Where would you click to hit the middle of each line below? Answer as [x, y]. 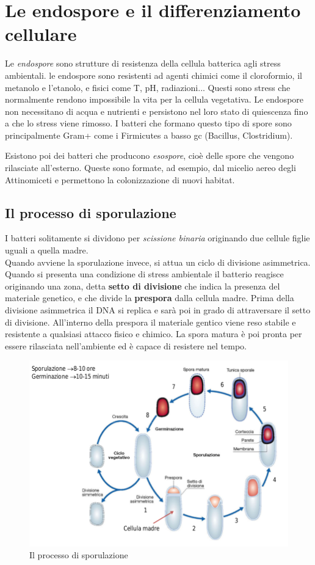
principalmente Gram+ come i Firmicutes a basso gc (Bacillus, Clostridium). [149, 135]
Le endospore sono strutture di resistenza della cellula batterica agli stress [143, 63]
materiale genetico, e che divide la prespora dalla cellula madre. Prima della [150, 298]
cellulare [41, 34]
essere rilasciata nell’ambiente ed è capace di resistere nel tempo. [126, 345]
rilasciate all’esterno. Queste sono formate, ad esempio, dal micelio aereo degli [150, 168]
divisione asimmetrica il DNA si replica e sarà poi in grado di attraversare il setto [158, 310]
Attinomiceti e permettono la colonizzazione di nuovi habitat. [120, 179]
